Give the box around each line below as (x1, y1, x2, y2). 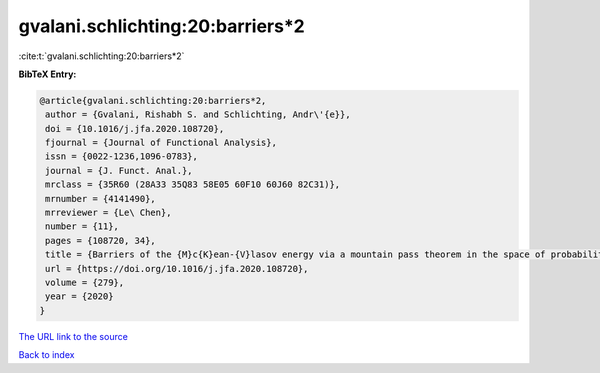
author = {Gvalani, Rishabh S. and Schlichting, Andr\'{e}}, (45, 109, 351, 120)
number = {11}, (45, 221, 120, 232)
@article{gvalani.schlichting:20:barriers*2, (39, 95, 267, 106)
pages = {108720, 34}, (45, 235, 157, 246)
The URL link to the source (18, 330, 129, 342)
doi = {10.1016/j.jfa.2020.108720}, (45, 123, 225, 134)
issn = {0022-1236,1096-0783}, (45, 151, 199, 162)
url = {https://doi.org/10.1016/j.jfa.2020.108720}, (45, 263, 309, 274)
